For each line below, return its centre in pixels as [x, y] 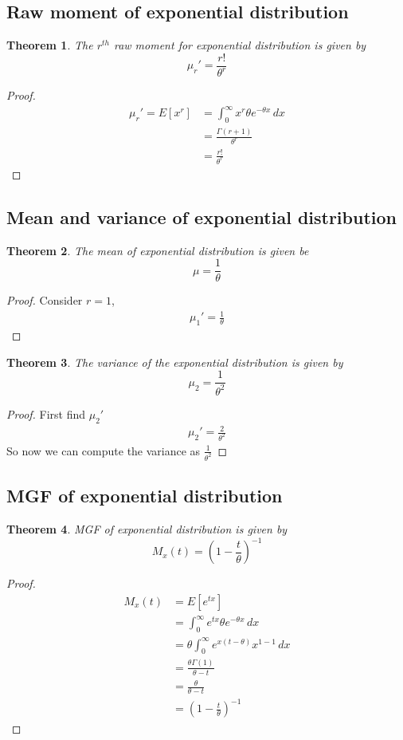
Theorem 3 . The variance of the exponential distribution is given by [175, 362]
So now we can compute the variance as [104, 450]
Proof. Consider [45, 300]
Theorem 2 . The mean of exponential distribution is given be [158, 250]
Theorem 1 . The [50, 45]
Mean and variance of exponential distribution [201, 216]
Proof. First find [46, 413]
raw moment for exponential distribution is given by [240, 45]
